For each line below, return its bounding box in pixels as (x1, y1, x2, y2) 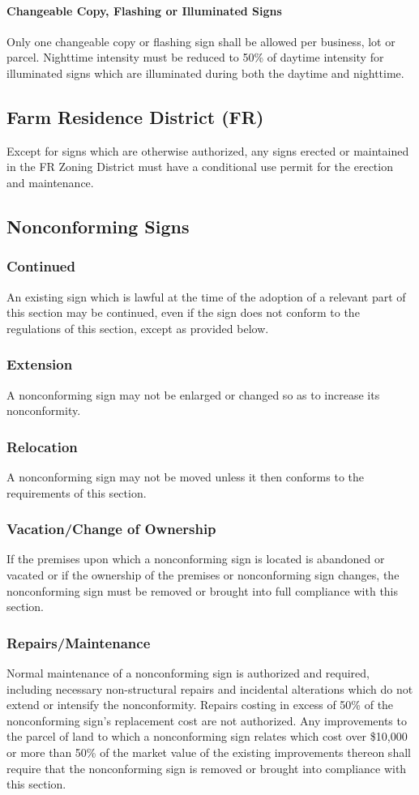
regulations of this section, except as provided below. (6, 319, 269, 336)
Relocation (6, 436, 78, 456)
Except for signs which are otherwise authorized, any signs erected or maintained (6, 142, 409, 159)
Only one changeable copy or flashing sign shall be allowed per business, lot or (6, 32, 395, 49)
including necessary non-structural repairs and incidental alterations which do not (6, 680, 413, 697)
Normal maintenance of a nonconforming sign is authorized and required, (6, 664, 370, 681)
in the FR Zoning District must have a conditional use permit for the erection (6, 158, 393, 175)
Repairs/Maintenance (6, 632, 151, 652)
